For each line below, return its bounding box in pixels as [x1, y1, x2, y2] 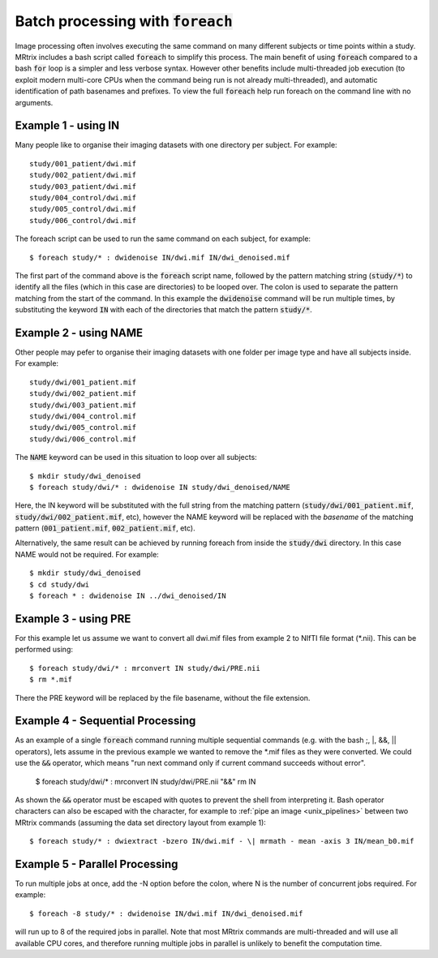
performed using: [15, 645, 73, 655]
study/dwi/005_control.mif [29, 423, 137, 432]
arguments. [15, 97, 54, 107]
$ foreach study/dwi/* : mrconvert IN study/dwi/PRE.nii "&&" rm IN [35, 776, 256, 786]
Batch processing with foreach [15, 12, 233, 30]
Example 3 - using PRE [15, 612, 131, 625]
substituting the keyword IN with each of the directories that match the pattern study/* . [15, 305, 312, 315]
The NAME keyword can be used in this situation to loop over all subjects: [15, 453, 257, 462]
